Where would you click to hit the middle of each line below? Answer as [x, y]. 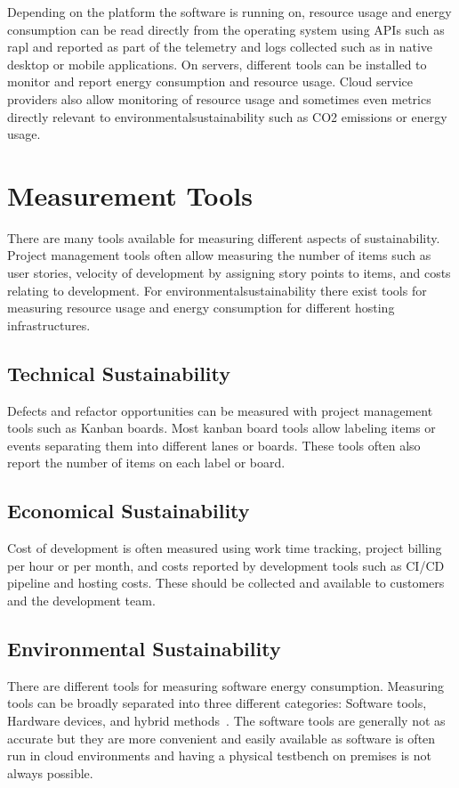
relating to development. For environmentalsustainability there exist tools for [217, 290]
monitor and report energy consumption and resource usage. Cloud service [210, 81]
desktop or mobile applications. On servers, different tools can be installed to [217, 64]
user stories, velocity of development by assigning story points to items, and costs [229, 273]
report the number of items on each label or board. [146, 463]
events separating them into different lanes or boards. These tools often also [214, 445]
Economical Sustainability [129, 511]
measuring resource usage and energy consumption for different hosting [201, 308]
